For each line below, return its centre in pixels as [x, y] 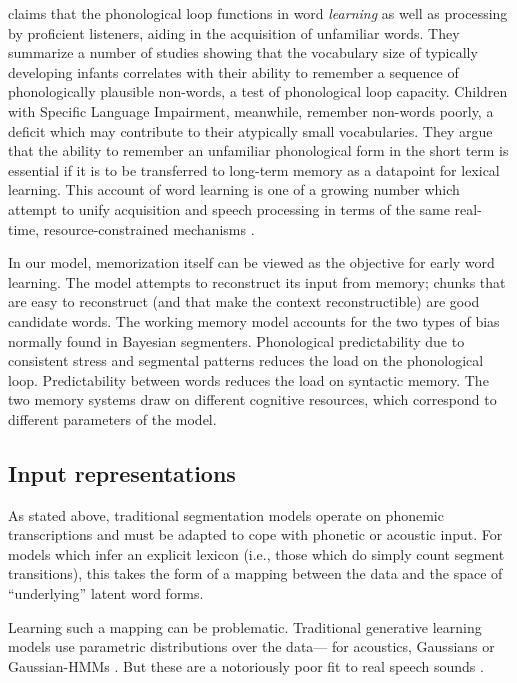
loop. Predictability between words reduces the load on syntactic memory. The [248, 379]
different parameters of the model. [112, 418]
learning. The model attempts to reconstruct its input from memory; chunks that [257, 281]
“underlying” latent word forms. [106, 593]
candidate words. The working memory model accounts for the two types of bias [254, 320]
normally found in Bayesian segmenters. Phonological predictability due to [236, 340]
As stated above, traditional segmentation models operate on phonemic [226, 514]
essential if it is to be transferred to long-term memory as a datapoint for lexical [254, 169]
